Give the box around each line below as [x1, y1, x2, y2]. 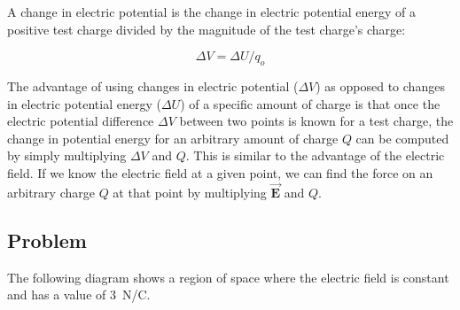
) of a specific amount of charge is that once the [180, 94, 441, 112]
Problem [7, 226, 87, 253]
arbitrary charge [7, 182, 95, 201]
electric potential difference [7, 112, 154, 130]
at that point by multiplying [113, 182, 267, 201]
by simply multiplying [7, 146, 127, 165]
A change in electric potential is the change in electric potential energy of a [7, 3, 416, 20]
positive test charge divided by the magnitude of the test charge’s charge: [7, 19, 406, 38]
